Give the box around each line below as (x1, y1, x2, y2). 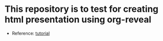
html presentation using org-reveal (4, 14, 152, 25)
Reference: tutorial (11, 30, 50, 36)
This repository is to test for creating (4, 3, 159, 15)
